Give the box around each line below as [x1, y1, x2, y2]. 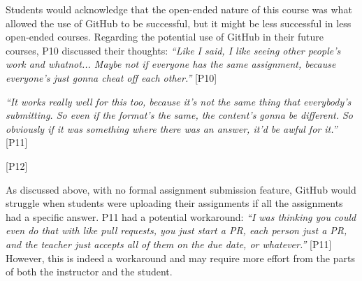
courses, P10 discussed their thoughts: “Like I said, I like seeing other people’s [6, 43, 341, 57]
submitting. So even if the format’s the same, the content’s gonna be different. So [6, 108, 353, 122]
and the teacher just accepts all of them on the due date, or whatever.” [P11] [6, 236, 332, 251]
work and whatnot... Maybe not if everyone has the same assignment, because [6, 57, 336, 71]
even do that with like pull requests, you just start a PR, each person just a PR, [6, 223, 347, 238]
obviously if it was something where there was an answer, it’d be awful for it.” [6, 121, 338, 136]
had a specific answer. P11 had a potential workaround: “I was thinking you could [6, 209, 356, 224]
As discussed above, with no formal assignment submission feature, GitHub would [6, 182, 356, 196]
